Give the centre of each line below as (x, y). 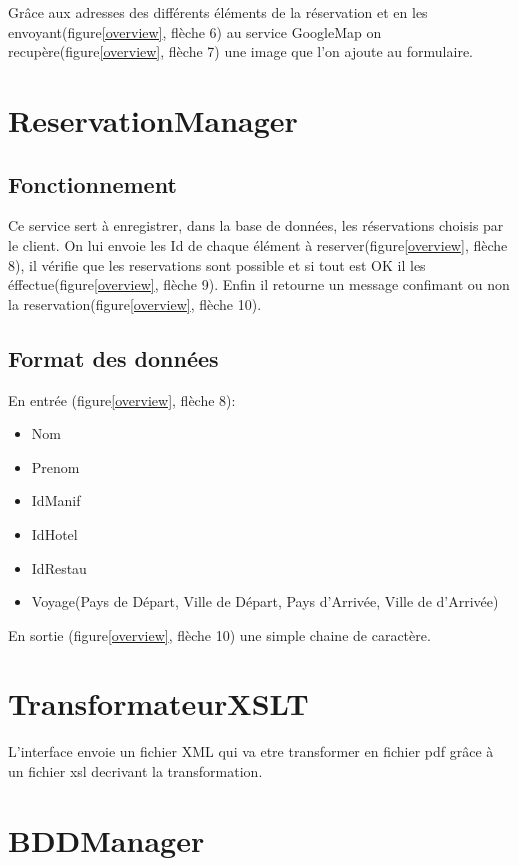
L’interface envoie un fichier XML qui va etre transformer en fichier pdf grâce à (251, 751)
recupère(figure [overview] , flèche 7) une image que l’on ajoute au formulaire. (240, 51)
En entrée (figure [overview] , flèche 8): (122, 399)
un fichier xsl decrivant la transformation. (135, 771)
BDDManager (106, 839)
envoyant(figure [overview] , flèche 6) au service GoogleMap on (195, 31)
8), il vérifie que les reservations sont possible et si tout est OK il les (217, 264)
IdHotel (54, 533)
